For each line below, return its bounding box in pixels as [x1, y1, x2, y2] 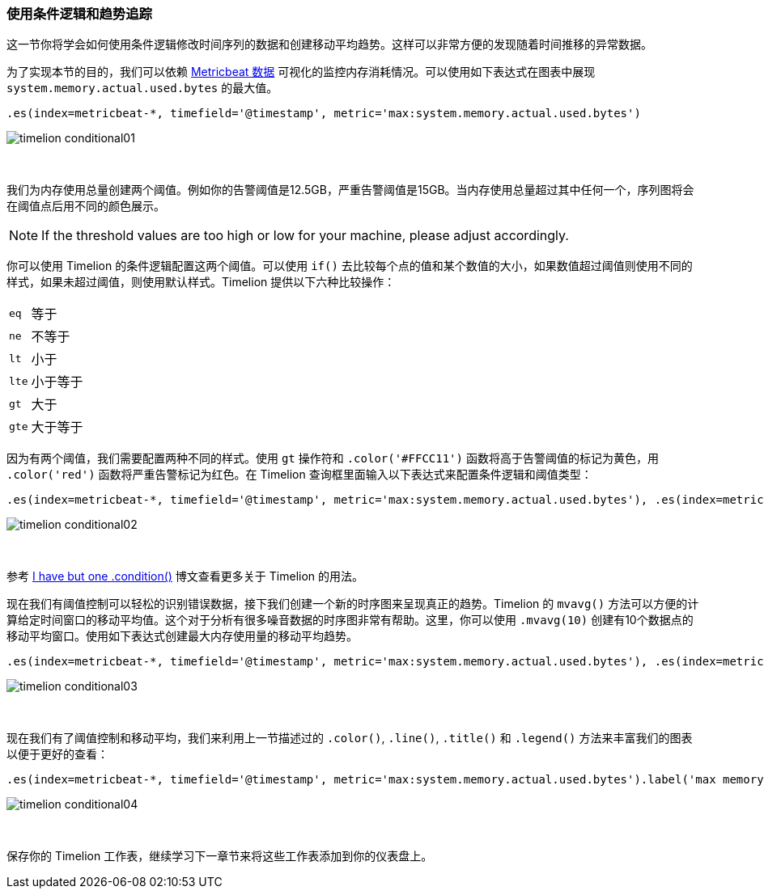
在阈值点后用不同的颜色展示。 [6, 199, 165, 213]
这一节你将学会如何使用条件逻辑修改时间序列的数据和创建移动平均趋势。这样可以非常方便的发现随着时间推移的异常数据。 [6, 37, 652, 52]
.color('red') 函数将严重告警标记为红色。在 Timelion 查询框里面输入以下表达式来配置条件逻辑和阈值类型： [6, 467, 592, 482]
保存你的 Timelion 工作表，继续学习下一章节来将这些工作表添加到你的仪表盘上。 [6, 849, 433, 863]
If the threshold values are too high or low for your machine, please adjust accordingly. [41, 227, 569, 244]
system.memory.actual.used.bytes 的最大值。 [6, 81, 278, 95]
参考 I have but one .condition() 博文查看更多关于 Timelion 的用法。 [6, 569, 364, 584]
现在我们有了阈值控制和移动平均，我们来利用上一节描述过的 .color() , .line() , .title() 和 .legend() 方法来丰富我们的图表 [6, 731, 693, 745]
